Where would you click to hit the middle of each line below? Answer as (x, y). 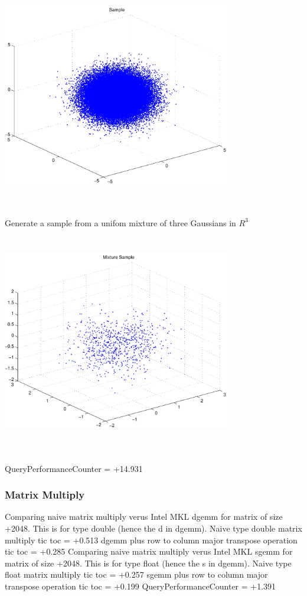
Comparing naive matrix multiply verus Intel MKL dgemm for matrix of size (144, 517)
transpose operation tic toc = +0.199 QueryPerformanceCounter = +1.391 (141, 586)
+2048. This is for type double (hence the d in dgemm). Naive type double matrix (153, 528)
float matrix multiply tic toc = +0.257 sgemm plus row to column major (136, 574)
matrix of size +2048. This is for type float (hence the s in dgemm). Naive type (148, 563)
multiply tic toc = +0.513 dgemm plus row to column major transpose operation (151, 540)
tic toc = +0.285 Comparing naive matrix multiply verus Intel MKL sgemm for (149, 551)
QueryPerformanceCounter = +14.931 (74, 468)
